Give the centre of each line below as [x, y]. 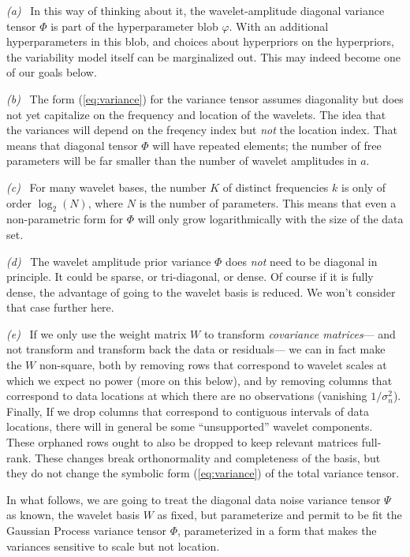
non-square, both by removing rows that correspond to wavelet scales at [213, 365]
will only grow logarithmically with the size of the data [270, 219]
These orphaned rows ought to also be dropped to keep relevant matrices [183, 442]
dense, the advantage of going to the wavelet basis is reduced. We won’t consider [201, 292]
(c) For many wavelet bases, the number [106, 187]
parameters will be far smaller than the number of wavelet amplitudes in [182, 161]
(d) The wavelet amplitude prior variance [109, 261]
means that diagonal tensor [72, 145]
